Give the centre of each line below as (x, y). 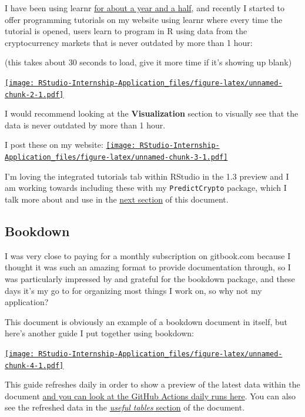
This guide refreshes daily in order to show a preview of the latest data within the (152, 384)
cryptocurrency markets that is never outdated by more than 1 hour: (129, 42)
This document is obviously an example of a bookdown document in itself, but (146, 321)
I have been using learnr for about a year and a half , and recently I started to (145, 8)
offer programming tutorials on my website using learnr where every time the (144, 19)
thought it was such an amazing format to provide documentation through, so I (148, 267)
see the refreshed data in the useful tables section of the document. (125, 407)
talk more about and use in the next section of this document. (117, 199)
